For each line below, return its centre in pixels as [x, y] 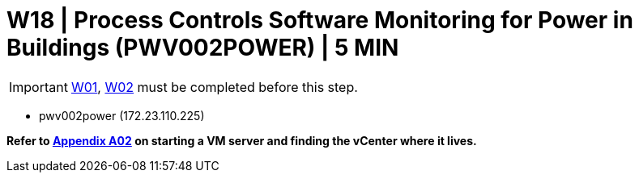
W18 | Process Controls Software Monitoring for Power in [320, 20]
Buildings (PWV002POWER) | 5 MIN [203, 48]
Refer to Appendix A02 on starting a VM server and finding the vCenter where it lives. [242, 140]
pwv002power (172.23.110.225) [122, 115]
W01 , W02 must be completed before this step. [214, 87]
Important [38, 87]
